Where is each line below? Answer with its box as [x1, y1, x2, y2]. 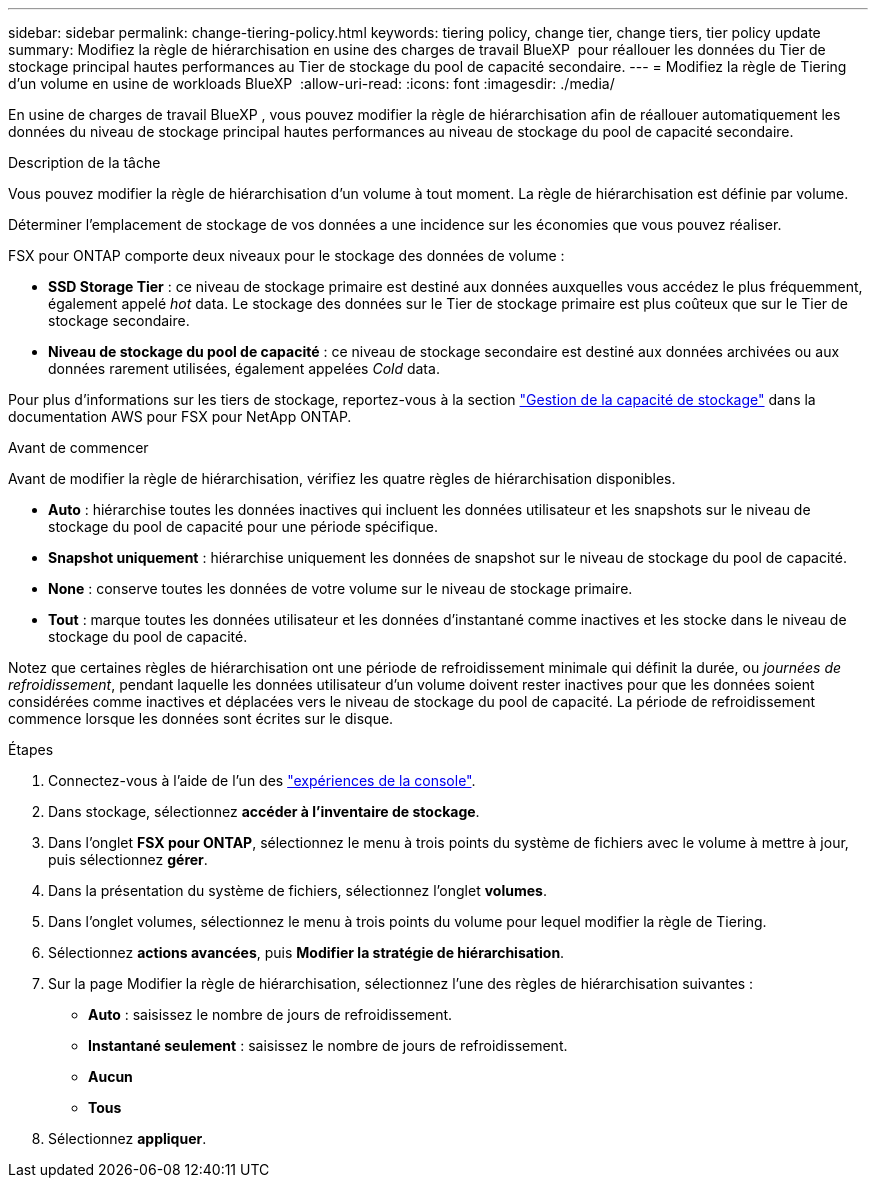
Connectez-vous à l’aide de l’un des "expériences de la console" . [48, 772, 476, 789]
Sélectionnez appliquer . [48, 1130, 207, 1147]
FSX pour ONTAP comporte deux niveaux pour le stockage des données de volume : [8, 247, 565, 264]
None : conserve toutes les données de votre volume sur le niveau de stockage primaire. [48, 580, 633, 597]
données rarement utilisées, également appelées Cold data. [48, 360, 440, 377]
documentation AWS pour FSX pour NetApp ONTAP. [8, 408, 352, 425]
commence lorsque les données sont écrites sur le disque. [8, 710, 394, 727]
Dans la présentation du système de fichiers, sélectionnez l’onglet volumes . [48, 882, 547, 899]
